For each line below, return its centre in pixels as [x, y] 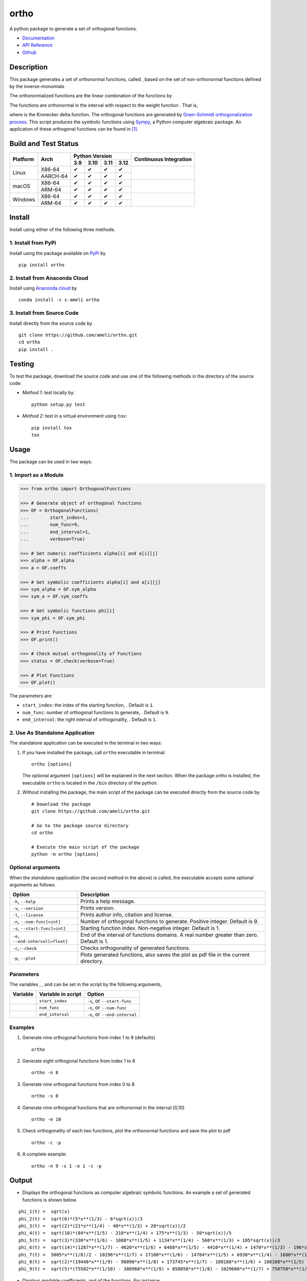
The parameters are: [31, 696]
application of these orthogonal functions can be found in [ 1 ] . [74, 129]
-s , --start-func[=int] [39, 928]
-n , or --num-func [107, 1008]
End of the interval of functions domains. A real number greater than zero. [169, 935]
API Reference [37, 45]
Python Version [93, 156]
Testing [22, 364]
